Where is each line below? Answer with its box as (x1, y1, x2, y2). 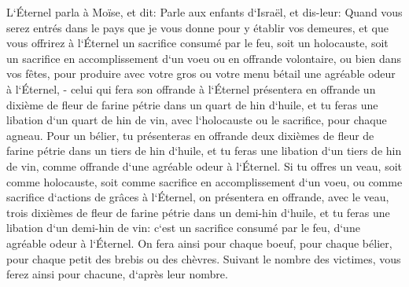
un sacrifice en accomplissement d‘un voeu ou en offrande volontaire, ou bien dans (6, 50, 402, 66)
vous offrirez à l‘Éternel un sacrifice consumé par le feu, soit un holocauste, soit (6, 35, 389, 51)
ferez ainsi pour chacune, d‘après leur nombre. (6, 266, 228, 282)
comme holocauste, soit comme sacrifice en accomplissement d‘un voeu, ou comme (6, 173, 403, 189)
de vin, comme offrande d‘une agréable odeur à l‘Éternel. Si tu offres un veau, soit (6, 157, 402, 174)
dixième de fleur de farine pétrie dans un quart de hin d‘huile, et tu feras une (6, 96, 378, 112)
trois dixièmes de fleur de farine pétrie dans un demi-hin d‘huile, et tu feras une (6, 204, 390, 220)
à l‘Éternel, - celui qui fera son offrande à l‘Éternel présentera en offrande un (6, 80, 376, 97)
